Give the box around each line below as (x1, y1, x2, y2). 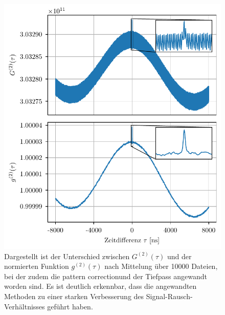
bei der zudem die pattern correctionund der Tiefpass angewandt (4, 270, 208, 281)
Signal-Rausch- (146, 290, 193, 301)
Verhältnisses (4, 301, 45, 311)
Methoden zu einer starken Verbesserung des (4, 290, 144, 301)
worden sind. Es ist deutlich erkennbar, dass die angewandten (4, 281, 197, 291)
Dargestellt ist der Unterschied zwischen (4, 250, 130, 261)
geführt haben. (47, 301, 93, 311)
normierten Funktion (4, 261, 69, 271)
